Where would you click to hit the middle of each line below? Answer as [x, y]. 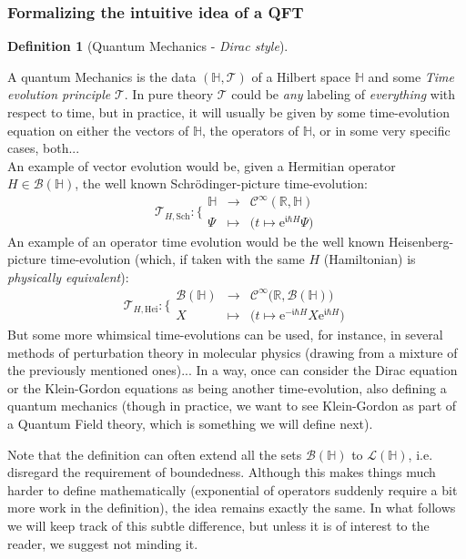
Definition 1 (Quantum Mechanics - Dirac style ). [148, 46]
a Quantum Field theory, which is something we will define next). [190, 423]
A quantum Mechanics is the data [102, 76]
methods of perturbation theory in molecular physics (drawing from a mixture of [233, 352]
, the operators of [250, 130]
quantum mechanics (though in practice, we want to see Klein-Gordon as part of [232, 406]
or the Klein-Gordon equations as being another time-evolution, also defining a [227, 387]
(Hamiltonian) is [370, 259]
